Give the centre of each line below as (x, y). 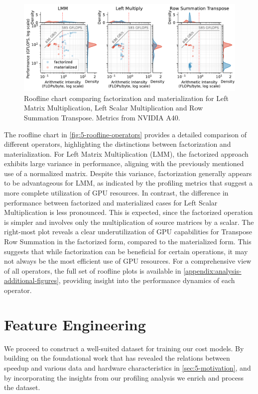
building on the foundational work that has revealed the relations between (117, 358)
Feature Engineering (75, 324)
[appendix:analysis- (212, 270)
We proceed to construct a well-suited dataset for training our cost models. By (124, 348)
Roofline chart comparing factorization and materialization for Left (126, 98)
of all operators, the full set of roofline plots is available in (93, 270)
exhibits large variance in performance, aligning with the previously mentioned (124, 163)
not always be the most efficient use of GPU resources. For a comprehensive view (128, 261)
